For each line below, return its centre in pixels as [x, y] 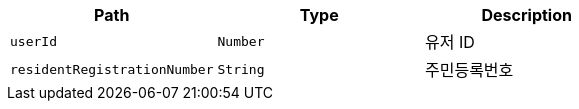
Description [526, 15]
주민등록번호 [469, 70]
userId [33, 41]
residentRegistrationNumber [112, 69]
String [241, 69]
